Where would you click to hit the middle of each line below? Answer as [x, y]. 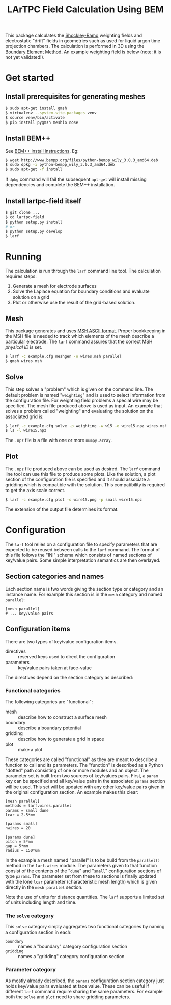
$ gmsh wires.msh [24, 361]
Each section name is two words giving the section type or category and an [84, 589]
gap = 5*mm [17, 846]
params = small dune [27, 810]
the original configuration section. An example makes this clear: [72, 792]
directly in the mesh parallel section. [44, 887]
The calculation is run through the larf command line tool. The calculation [83, 271]
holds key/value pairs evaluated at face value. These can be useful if [77, 986]
